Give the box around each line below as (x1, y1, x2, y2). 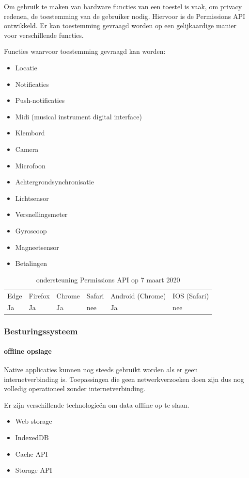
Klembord (15, 128, 45, 138)
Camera (15, 144, 39, 154)
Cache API (15, 448, 48, 459)
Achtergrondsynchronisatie (15, 177, 94, 187)
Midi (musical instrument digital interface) (15, 111, 142, 121)
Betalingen (15, 258, 47, 268)
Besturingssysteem (4, 325, 78, 337)
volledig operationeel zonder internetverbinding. (4, 383, 145, 394)
